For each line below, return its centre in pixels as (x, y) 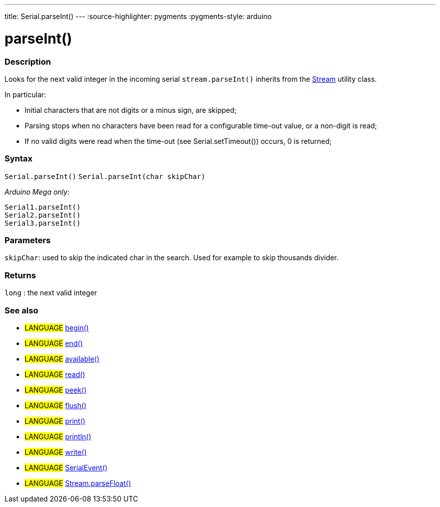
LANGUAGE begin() (57, 327)
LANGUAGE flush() (56, 405)
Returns (20, 275)
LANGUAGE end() (54, 343)
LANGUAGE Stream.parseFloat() (78, 483)
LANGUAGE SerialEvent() (66, 467)
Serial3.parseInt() (43, 223)
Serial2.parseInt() (43, 215)
